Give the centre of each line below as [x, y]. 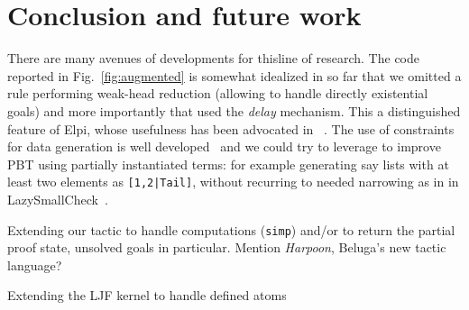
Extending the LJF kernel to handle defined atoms [147, 295]
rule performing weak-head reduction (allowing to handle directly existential [218, 93]
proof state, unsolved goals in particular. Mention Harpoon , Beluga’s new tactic [227, 247]
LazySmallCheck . [58, 199]
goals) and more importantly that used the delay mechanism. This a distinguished [234, 110]
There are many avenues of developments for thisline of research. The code [214, 58]
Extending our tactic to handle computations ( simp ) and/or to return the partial [231, 229]
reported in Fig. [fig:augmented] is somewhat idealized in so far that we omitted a [234, 75]
